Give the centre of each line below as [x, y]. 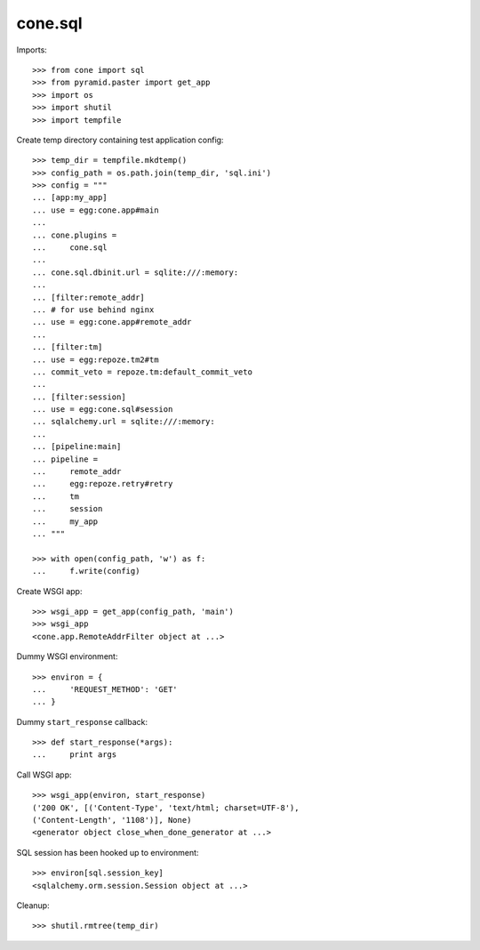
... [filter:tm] [68, 347]
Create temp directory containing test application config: [120, 140]
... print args [75, 755]
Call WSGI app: [44, 775]
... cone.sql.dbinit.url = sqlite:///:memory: [136, 272]
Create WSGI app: [49, 591]
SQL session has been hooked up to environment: [108, 852]
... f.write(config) [86, 571]
